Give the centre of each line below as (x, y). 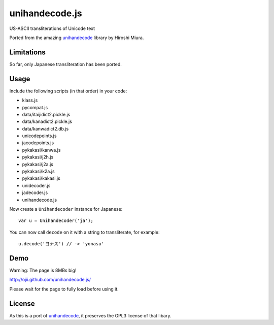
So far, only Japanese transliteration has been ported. (65, 64)
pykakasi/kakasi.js (41, 178)
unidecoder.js (36, 185)
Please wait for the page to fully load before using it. (64, 289)
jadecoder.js (35, 192)
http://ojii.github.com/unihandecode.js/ (50, 280)
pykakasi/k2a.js (39, 171)
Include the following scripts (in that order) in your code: (68, 91)
